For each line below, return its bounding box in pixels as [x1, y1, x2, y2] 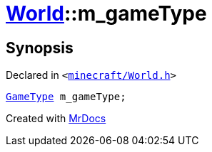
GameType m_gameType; [6, 91, 126, 103]
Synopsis [6, 38, 74, 57]
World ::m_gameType [6, 1, 207, 26]
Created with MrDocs [6, 112, 106, 125]
